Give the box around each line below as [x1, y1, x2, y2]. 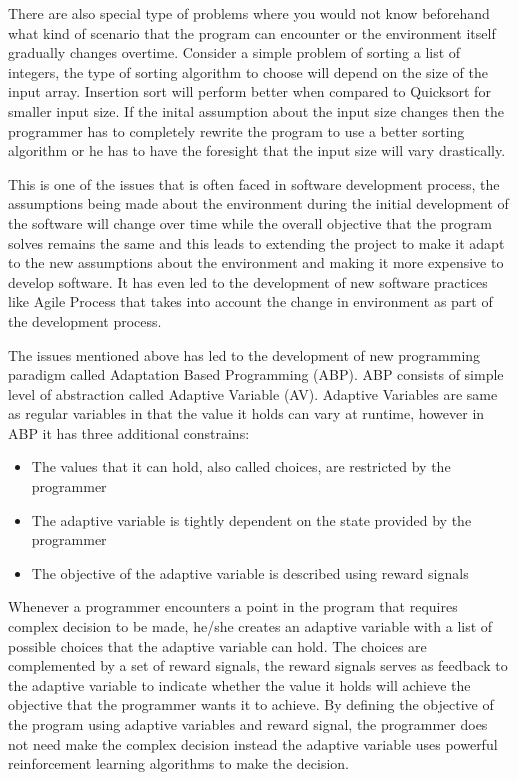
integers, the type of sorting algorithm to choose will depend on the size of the [8, 61, 488, 82]
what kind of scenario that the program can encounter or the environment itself [8, 22, 496, 43]
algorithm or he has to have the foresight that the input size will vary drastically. [8, 140, 506, 161]
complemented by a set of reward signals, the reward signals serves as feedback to [8, 655, 508, 676]
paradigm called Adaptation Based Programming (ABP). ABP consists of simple [8, 364, 504, 385]
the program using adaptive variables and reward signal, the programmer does [8, 714, 488, 734]
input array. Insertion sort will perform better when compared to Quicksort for [8, 81, 491, 102]
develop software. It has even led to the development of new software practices [8, 271, 488, 292]
